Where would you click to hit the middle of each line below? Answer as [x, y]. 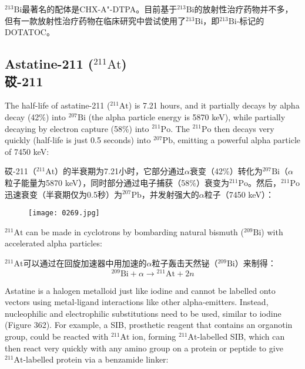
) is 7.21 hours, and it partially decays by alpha [214, 105]
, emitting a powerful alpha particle [237, 140]
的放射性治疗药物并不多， [244, 9]
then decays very [244, 128]
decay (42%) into [35, 116]
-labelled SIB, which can [241, 336]
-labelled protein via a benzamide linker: [96, 359]
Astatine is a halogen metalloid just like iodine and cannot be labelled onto [140, 290]
